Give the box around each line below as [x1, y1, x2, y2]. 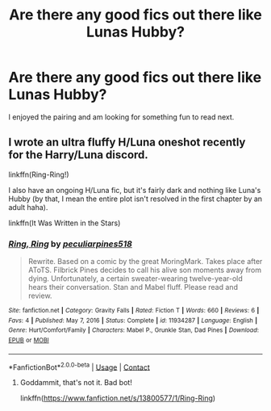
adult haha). [8, 202, 48, 212]
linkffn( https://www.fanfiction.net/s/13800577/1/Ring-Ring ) [19, 393, 216, 403]
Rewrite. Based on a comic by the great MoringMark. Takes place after [27, 257, 263, 266]
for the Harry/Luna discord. [8, 148, 149, 162]
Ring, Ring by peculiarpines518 [8, 238, 133, 250]
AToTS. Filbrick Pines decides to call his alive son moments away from [27, 265, 262, 275]
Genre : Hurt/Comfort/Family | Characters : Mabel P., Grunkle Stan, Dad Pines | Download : [8, 326, 260, 334]
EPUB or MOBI [8, 337, 50, 345]
